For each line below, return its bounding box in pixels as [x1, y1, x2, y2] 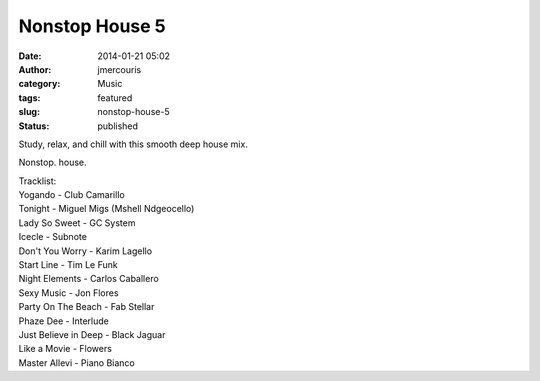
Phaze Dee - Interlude [18, 315, 109, 327]
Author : [18, 63, 52, 75]
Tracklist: [18, 175, 57, 187]
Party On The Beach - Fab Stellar [18, 301, 155, 313]
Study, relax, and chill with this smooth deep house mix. [18, 138, 249, 150]
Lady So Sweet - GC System [18, 216, 136, 229]
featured [97, 91, 133, 104]
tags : [18, 91, 41, 104]
